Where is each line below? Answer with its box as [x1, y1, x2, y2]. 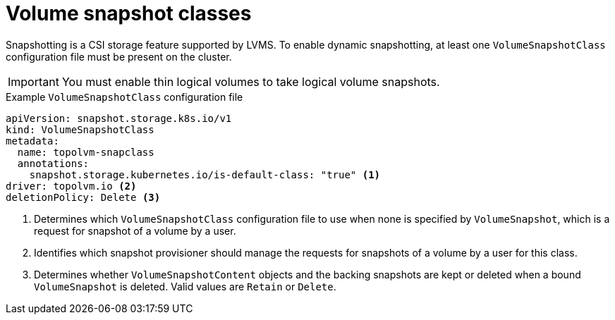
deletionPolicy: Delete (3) [6, 191, 161, 203]
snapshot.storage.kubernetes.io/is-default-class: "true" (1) [29, 168, 381, 180]
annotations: [17, 157, 90, 169]
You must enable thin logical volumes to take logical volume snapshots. [61, 74, 440, 89]
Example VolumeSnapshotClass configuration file [6, 90, 243, 103]
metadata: [6, 135, 59, 147]
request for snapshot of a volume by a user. [34, 224, 236, 237]
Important [8, 74, 59, 89]
